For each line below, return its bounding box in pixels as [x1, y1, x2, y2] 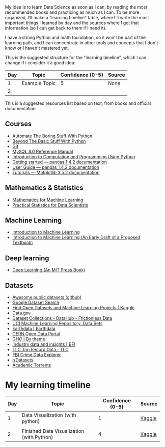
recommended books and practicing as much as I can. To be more [5, 9, 139, 15]
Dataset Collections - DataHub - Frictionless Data [12, 315, 112, 321]
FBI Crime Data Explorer [12, 352, 61, 358]
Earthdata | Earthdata [12, 326, 55, 331]
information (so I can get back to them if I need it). [5, 25, 107, 31]
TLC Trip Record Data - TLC [12, 347, 69, 353]
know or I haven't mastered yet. [5, 45, 69, 51]
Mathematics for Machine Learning [12, 197, 83, 203]
